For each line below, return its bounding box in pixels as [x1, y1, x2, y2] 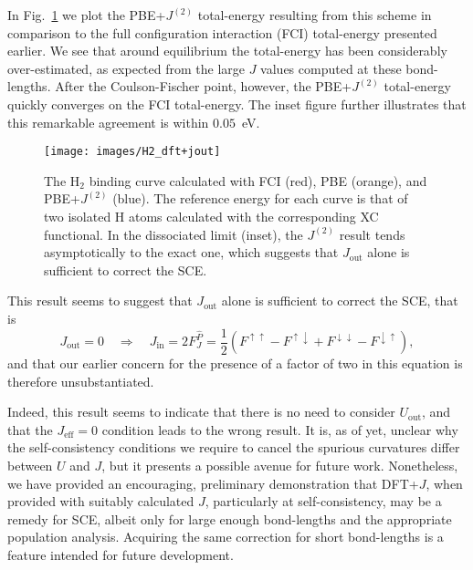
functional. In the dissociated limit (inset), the [44, 224, 303, 244]
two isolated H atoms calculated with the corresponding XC [44, 207, 379, 225]
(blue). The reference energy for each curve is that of [112, 189, 408, 208]
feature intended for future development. [7, 544, 234, 564]
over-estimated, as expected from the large [7, 58, 246, 78]
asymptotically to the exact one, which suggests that [44, 243, 339, 262]
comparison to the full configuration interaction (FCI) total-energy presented [7, 23, 437, 42]
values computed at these [260, 58, 402, 78]
